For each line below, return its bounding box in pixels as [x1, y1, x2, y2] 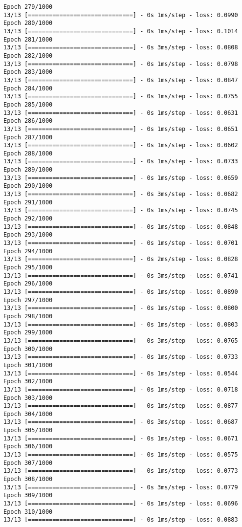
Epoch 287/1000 [3, 133, 53, 141]
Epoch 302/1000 [3, 378, 53, 385]
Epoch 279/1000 [3, 3, 53, 10]
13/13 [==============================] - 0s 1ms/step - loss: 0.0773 [3, 467, 238, 475]
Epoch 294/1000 [3, 247, 53, 255]
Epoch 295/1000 [3, 264, 53, 271]
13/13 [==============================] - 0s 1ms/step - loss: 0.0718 [3, 386, 238, 393]
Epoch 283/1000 [3, 68, 53, 76]
